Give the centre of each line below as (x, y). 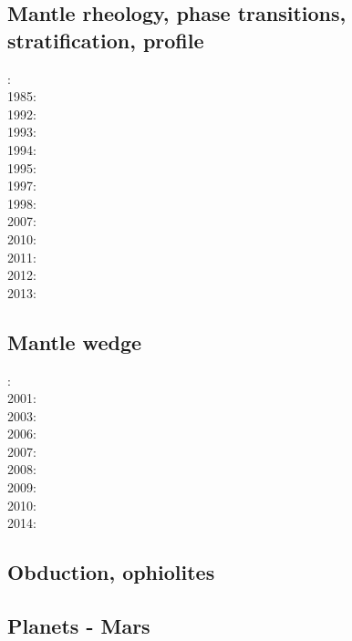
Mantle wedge (75, 341)
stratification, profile (106, 40)
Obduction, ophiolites (111, 572)
